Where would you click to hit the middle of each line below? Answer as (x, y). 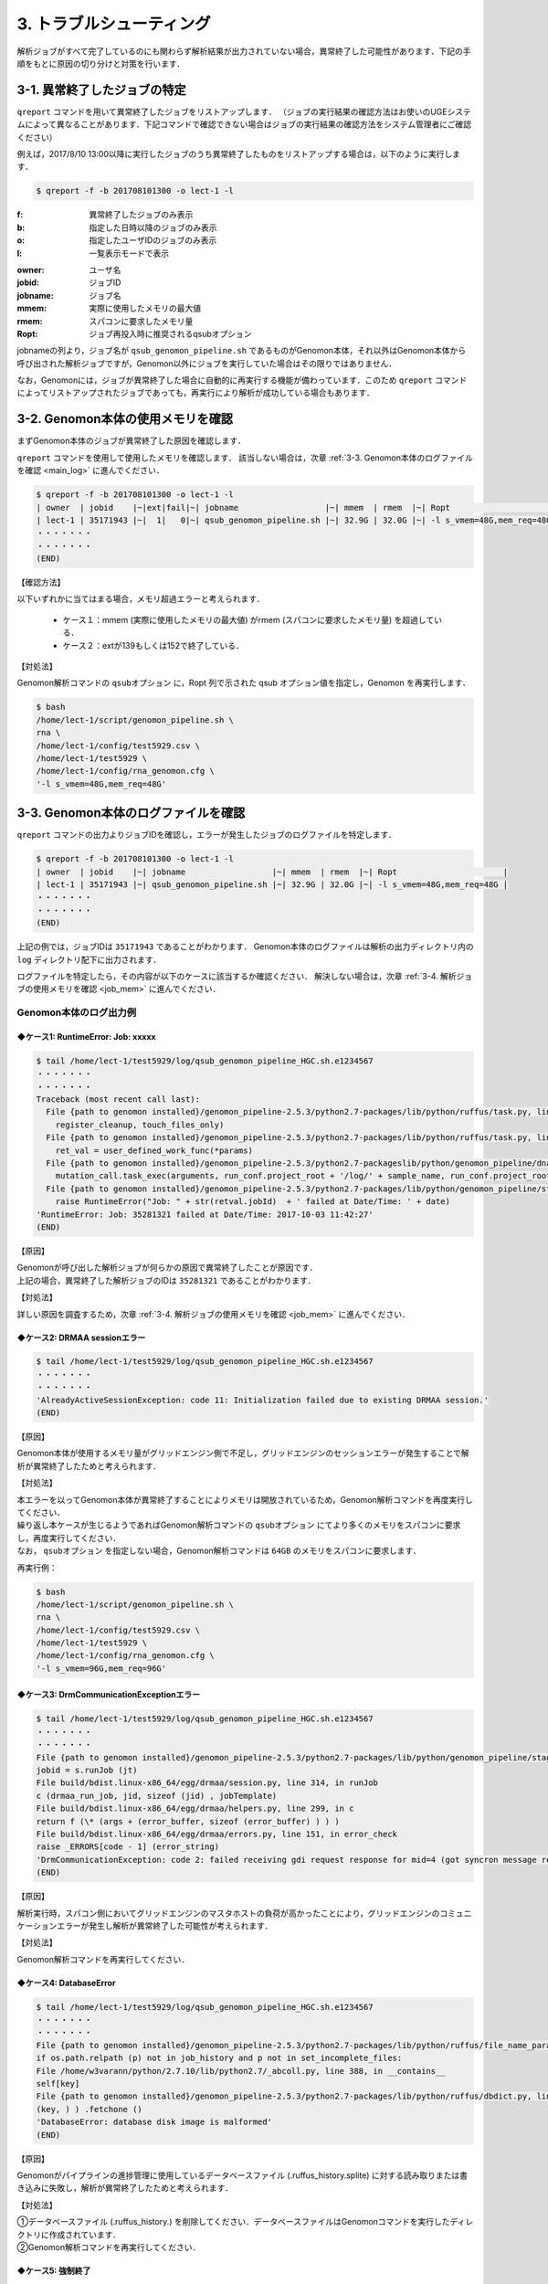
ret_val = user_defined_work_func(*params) (154, 1150)
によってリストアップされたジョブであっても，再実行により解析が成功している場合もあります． (195, 393)
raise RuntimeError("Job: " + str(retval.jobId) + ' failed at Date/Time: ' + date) (253, 1202)
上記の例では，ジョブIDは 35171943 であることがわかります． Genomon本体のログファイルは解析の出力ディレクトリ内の (245, 946)
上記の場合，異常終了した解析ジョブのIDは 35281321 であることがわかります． (166, 1280)
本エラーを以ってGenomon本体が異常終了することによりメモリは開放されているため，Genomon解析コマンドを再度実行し (245, 1499)
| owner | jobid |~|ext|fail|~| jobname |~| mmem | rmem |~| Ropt (243, 508)
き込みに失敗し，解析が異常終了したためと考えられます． (125, 2188)
